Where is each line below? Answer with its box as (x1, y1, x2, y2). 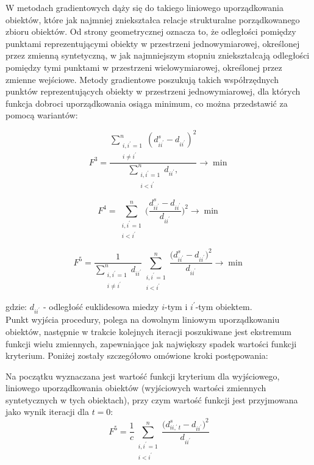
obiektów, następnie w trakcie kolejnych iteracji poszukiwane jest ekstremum (5, 325, 291, 337)
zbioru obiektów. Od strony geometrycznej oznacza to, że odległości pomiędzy (5, 25, 296, 38)
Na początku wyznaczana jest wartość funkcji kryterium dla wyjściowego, (5, 369, 280, 382)
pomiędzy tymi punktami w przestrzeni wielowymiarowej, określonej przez (5, 60, 282, 73)
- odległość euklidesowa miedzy (43, 300, 159, 312)
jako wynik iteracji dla (5, 405, 89, 418)
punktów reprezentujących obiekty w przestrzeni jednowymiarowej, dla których (5, 85, 301, 98)
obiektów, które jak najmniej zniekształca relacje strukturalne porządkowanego (5, 13, 300, 26)
